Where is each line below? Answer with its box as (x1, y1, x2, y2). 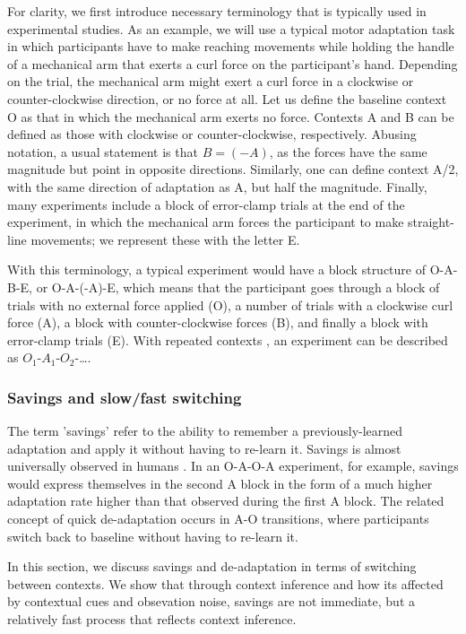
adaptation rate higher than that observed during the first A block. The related (7, 491, 444, 510)
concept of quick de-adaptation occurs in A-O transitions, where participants (7, 509, 429, 528)
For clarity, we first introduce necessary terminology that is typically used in (7, 2, 427, 20)
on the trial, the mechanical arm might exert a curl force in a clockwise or (7, 72, 414, 91)
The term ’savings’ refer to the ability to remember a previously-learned (7, 421, 403, 440)
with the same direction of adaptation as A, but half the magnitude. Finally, (7, 177, 427, 195)
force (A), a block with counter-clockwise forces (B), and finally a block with (7, 313, 428, 332)
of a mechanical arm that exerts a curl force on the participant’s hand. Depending (7, 54, 458, 73)
